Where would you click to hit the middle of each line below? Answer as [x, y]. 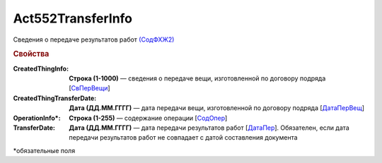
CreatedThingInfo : [41, 68]
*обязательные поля [44, 150]
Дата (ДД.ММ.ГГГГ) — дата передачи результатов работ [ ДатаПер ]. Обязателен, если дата [209, 128]
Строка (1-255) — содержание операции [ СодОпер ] [148, 118]
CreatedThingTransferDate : [55, 98]
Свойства [31, 54]
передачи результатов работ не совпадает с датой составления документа [183, 138]
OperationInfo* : [37, 118]
